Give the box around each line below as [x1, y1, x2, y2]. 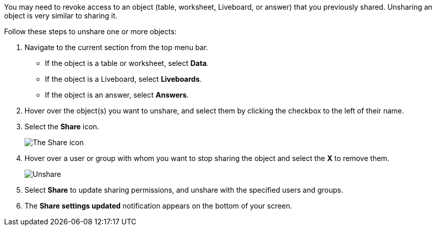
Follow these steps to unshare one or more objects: [4, 27, 177, 36]
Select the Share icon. [25, 122, 99, 131]
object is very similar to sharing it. [4, 11, 118, 20]
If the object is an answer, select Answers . [45, 90, 189, 99]
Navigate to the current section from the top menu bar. [25, 43, 209, 52]
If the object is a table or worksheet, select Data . [45, 59, 209, 67]
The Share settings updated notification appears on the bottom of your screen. [25, 201, 292, 210]
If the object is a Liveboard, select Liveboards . [45, 75, 202, 83]
